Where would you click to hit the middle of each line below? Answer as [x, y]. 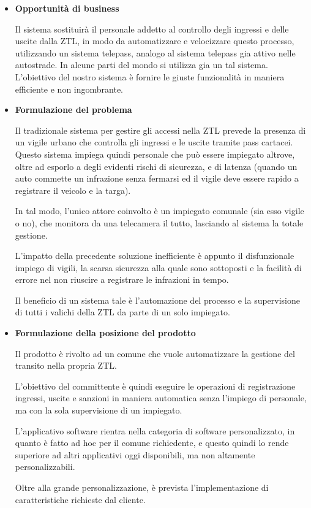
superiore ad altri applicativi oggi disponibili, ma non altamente [135, 454]
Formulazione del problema [73, 110]
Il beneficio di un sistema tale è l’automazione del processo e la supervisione [158, 300]
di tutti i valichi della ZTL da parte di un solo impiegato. [122, 312]
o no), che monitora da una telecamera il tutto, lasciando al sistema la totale [159, 222]
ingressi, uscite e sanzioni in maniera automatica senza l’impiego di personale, [161, 398]
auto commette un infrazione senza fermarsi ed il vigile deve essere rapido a [157, 178]
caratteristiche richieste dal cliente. [80, 499]
